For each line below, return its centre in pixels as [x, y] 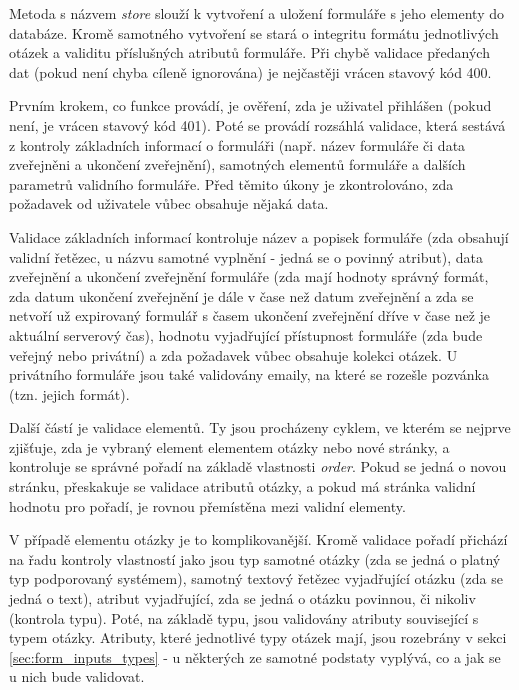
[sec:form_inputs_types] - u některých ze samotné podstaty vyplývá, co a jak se [255, 656]
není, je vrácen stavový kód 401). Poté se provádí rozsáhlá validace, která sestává [257, 124]
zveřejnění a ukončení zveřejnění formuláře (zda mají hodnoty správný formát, [249, 276]
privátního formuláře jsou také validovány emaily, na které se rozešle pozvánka [249, 374]
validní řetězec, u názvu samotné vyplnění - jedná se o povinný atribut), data [246, 256]
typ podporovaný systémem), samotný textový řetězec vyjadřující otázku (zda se [256, 578]
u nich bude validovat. [77, 676]
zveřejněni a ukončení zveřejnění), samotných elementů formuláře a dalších [237, 164]
